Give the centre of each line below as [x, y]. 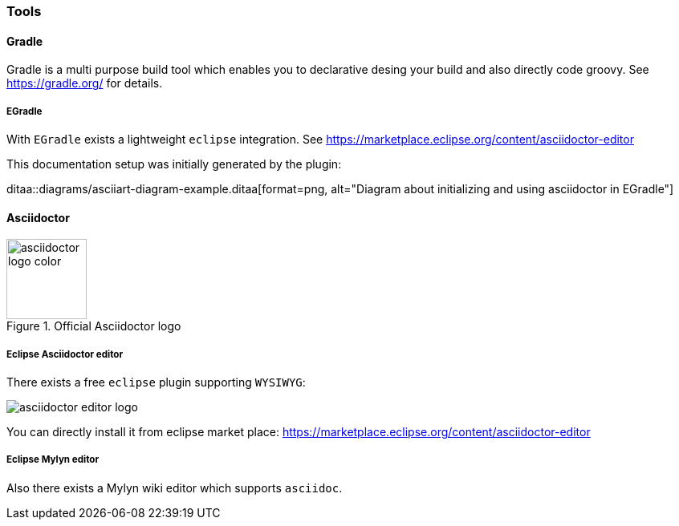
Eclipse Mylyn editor [53, 460]
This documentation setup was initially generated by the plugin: [174, 164]
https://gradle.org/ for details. [85, 83]
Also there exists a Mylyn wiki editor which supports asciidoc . [175, 488]
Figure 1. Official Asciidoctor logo [94, 326]
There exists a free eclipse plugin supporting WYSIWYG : [156, 382]
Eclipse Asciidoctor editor [65, 354]
